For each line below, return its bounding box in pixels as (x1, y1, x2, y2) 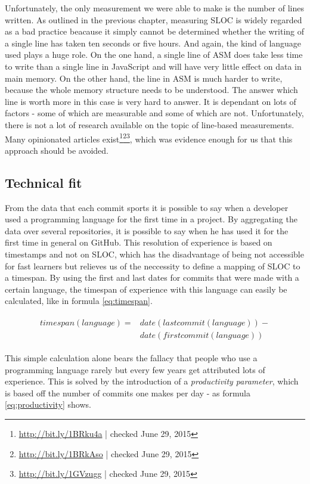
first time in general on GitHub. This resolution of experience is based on (5, 236, 272, 249)
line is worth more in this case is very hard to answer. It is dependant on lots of (5, 95, 296, 107)
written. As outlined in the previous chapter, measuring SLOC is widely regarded (5, 13, 302, 26)
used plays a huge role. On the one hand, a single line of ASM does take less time (5, 48, 303, 61)
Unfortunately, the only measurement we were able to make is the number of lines (5, 2, 305, 14)
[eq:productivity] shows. (5, 398, 91, 411)
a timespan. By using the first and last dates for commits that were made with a (5, 271, 299, 284)
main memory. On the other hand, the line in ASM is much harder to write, (5, 72, 283, 84)
